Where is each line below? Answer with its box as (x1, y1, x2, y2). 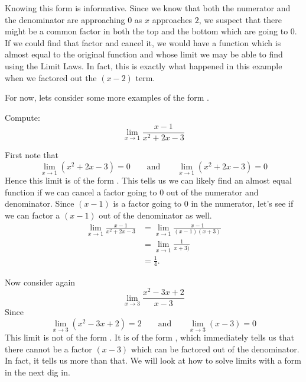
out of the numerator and (166, 185, 259, 198)
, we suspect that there (198, 13, 282, 25)
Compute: (5, 111, 40, 123)
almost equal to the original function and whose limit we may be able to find (5, 48, 283, 60)
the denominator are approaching (5, 13, 125, 25)
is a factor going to (113, 197, 182, 210)
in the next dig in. (5, 365, 70, 378)
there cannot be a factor (5, 342, 92, 355)
